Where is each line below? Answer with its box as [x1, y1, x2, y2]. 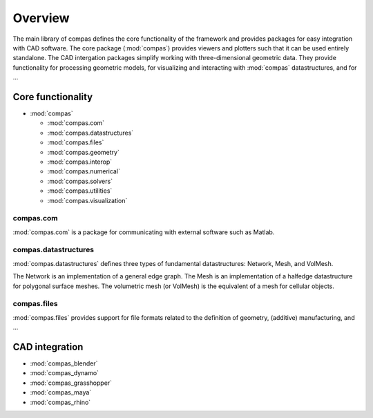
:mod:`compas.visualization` [47, 196, 128, 205]
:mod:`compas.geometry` [47, 148, 120, 156]
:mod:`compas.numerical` [47, 167, 121, 175]
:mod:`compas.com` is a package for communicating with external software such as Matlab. [12, 228, 275, 236]
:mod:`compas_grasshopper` [30, 379, 113, 387]
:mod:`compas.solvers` [47, 177, 113, 185]
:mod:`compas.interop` [47, 158, 113, 166]
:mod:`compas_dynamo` [30, 369, 99, 377]
